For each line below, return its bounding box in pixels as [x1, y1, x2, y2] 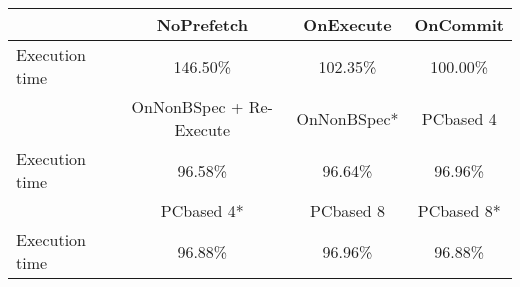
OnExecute [303, 13, 392, 36]
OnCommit [414, 13, 504, 36]
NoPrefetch [156, 13, 248, 36]
